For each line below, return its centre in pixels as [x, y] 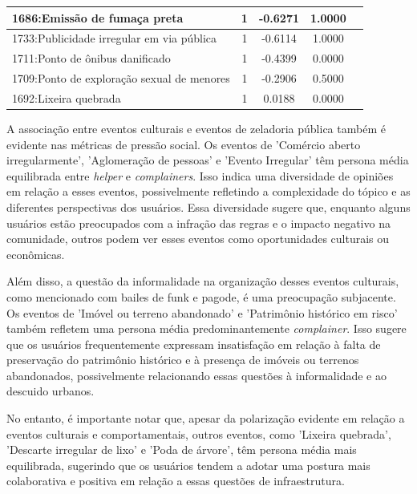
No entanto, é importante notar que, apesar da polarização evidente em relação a [206, 418]
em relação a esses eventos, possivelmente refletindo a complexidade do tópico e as [208, 191]
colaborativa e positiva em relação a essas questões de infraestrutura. [176, 481]
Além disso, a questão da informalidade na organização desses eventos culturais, [203, 281]
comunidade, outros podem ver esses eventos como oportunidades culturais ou [198, 239]
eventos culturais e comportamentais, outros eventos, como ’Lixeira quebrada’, [199, 433]
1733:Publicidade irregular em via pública [115, 38]
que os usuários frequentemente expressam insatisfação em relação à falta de [194, 344]
